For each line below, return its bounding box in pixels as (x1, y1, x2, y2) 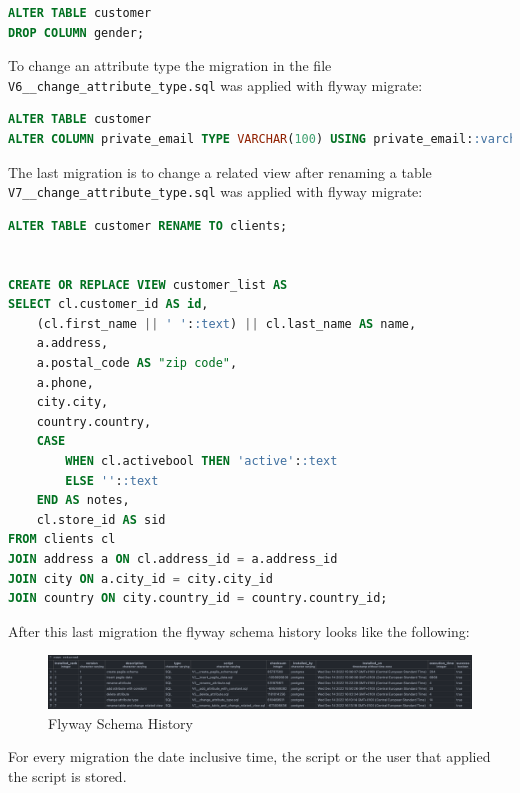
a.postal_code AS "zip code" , (36, 356, 238, 371)
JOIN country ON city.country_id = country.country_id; (8, 591, 388, 606)
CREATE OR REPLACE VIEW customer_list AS (8, 277, 288, 292)
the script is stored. (8, 765, 127, 786)
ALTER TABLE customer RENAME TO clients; (8, 218, 288, 233)
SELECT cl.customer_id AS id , (8, 297, 209, 312)
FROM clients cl (8, 532, 116, 547)
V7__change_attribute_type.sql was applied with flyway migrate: (8, 181, 423, 202)
